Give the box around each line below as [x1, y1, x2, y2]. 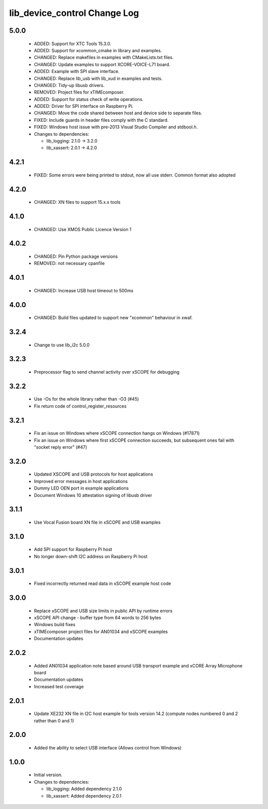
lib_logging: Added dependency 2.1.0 [46, 786, 122, 792]
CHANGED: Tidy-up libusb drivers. [34, 82, 105, 88]
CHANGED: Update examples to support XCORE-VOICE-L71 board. [34, 61, 171, 67]
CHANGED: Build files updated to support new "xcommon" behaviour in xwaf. [34, 315, 193, 321]
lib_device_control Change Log [9, 7, 139, 18]
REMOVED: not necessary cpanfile [34, 260, 105, 266]
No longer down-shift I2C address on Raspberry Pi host [34, 553, 148, 559]
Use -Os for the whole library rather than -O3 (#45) [34, 396, 139, 402]
